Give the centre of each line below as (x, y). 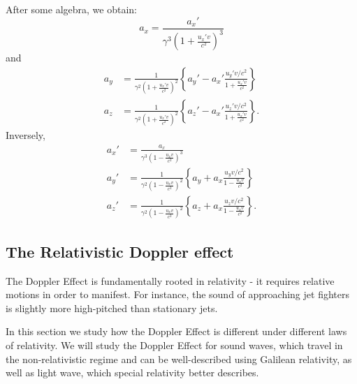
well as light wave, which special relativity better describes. (132, 372)
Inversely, (25, 135)
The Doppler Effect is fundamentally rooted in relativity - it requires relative (170, 280)
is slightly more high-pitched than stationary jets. (112, 308)
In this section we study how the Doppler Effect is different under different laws (176, 331)
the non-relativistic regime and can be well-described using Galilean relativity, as (179, 359)
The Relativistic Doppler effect (120, 251)
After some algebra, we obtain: (71, 9)
